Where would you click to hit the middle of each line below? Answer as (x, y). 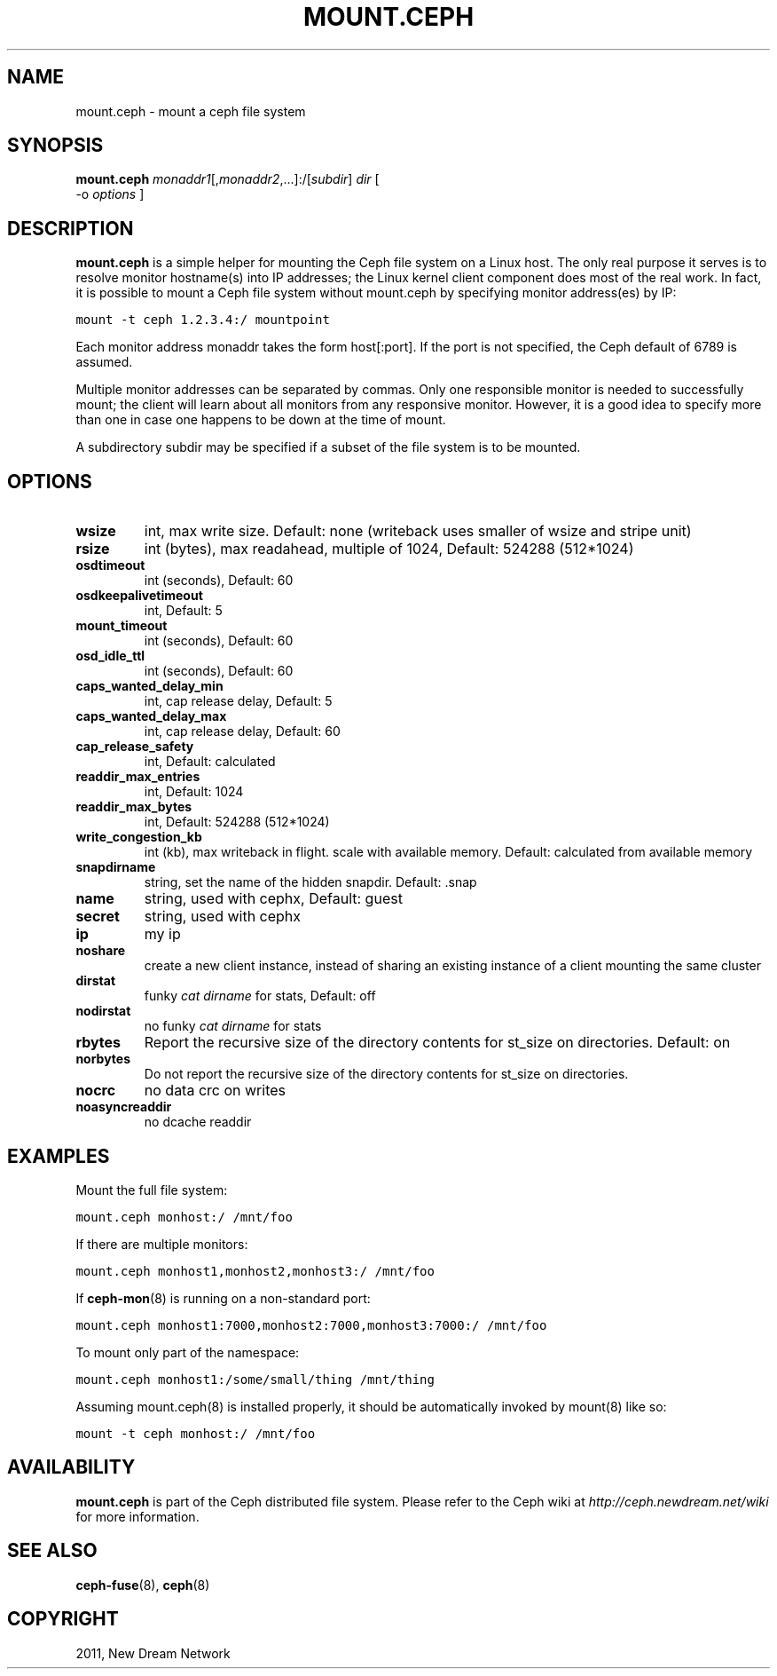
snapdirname (116, 867)
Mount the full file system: (152, 1190)
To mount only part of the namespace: (188, 1352)
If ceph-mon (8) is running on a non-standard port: (223, 1298)
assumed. (104, 362)
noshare (101, 951)
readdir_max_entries (138, 777)
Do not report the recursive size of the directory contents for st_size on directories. (386, 1074)
